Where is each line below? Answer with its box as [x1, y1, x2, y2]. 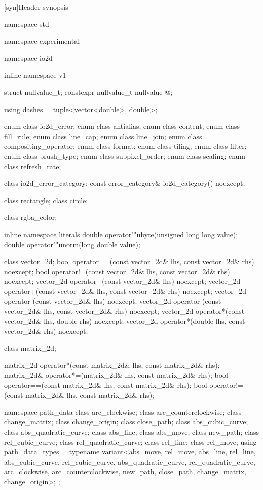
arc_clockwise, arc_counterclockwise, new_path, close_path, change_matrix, [4, 466, 246, 477]
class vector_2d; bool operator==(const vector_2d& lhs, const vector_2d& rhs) [4, 256, 254, 267]
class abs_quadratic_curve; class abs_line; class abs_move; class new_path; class [4, 427, 259, 437]
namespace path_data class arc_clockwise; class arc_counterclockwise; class [4, 406, 242, 417]
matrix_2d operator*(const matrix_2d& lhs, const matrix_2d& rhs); [4, 360, 220, 370]
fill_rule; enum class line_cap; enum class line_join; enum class [4, 130, 202, 141]
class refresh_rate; [4, 160, 61, 171]
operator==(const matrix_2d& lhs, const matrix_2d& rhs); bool [4, 379, 207, 390]
